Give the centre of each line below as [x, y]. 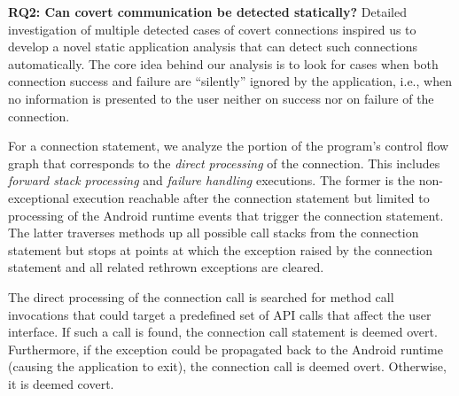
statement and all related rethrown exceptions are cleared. [166, 267]
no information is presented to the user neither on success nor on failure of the [221, 98]
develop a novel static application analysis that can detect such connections [213, 47]
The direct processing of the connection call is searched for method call [201, 296]
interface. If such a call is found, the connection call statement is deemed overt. [223, 332]
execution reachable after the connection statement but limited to [251, 197]
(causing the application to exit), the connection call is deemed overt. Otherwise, [227, 366]
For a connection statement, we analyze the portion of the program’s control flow [229, 146]
